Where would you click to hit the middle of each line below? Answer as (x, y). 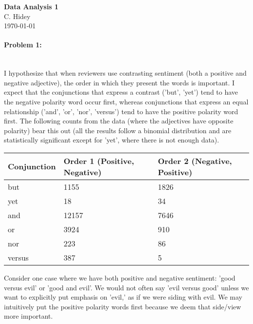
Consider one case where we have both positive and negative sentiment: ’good (120, 277)
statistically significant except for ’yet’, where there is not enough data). (112, 140)
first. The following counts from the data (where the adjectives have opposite (119, 121)
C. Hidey (17, 16)
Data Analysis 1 (31, 6)
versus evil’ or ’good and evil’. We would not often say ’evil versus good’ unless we (126, 287)
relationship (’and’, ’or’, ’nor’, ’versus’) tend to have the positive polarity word (121, 111)
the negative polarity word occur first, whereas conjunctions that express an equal (126, 101)
